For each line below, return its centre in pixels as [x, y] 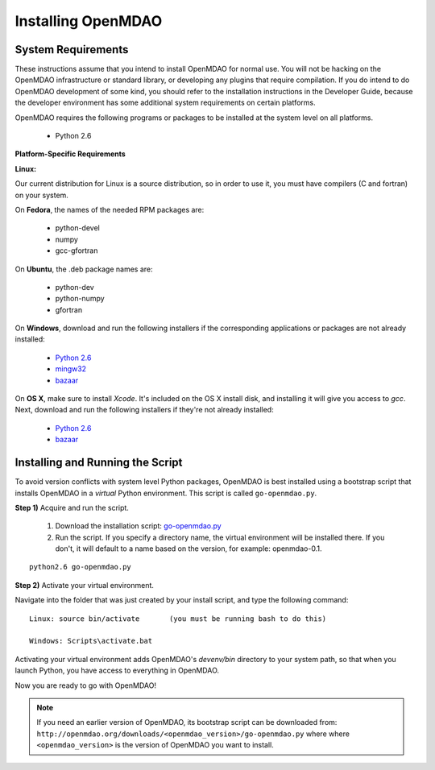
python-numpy [80, 299]
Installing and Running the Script [99, 463]
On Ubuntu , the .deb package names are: [84, 269]
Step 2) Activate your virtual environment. [85, 585]
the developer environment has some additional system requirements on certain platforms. [165, 103]
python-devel [77, 228]
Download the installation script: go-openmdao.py [138, 526]
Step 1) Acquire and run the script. [72, 507]
